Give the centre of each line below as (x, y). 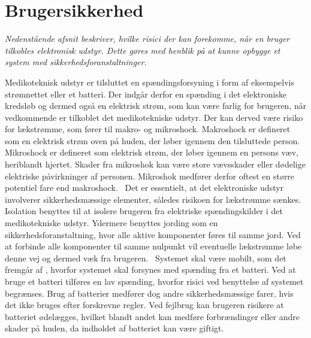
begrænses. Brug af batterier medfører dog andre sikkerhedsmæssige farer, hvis (149, 293)
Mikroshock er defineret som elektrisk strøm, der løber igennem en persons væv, (152, 152)
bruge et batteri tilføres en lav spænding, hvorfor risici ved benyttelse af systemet (154, 281)
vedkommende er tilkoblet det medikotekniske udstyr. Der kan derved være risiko (154, 117)
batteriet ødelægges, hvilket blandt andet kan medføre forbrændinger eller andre (152, 316)
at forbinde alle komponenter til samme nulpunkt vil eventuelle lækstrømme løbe (153, 246)
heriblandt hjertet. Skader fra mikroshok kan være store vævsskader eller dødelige (155, 164)
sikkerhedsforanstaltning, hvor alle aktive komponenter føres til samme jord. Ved (153, 234)
